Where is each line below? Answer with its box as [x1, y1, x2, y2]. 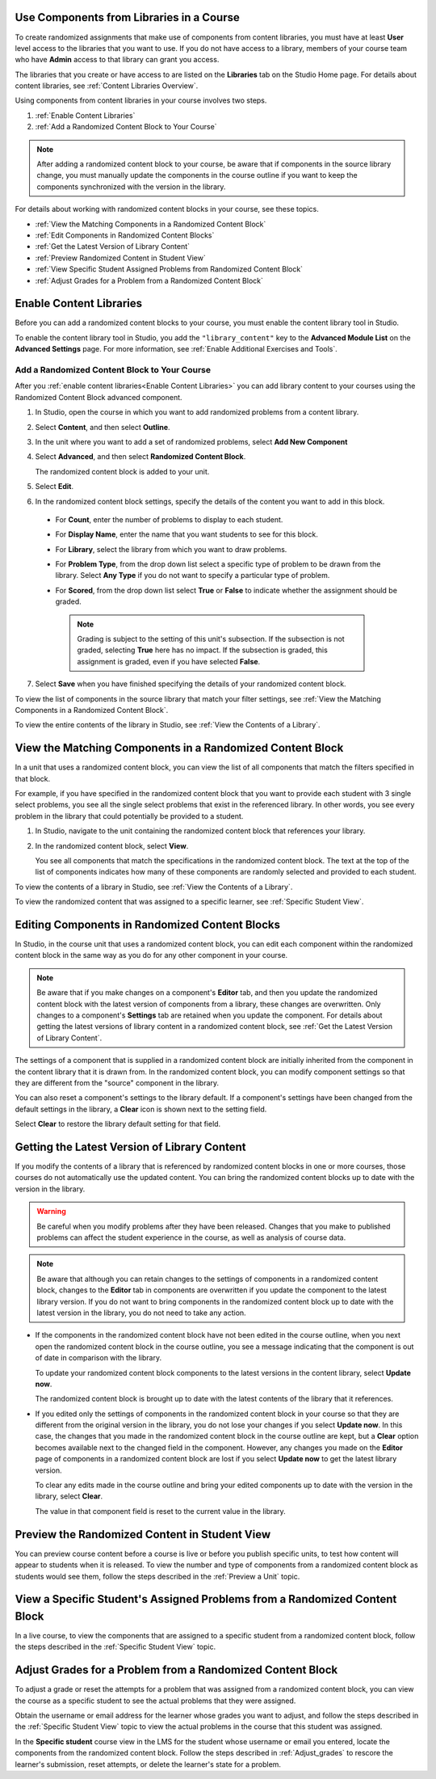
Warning [36, 1207, 66, 1216]
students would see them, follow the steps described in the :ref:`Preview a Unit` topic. [15, 1571, 300, 1581]
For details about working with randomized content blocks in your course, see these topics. [15, 204, 319, 214]
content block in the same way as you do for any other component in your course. [15, 951, 288, 960]
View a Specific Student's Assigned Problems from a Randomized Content [15, 1592, 397, 1606]
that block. [15, 774, 51, 783]
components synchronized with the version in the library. [36, 182, 226, 192]
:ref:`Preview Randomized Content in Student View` [35, 253, 206, 263]
